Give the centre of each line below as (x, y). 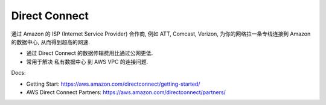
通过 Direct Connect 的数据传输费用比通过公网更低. (90, 53)
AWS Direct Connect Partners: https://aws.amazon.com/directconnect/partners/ (126, 92)
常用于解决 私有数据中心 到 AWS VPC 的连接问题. (87, 62)
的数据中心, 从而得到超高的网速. (51, 42)
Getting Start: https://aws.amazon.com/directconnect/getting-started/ (113, 84)
